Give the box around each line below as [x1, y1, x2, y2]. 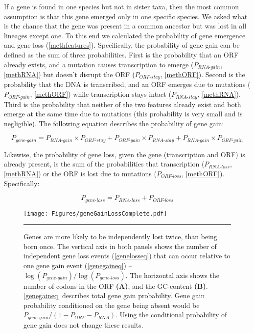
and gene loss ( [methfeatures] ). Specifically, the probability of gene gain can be [4, 40, 240, 50]
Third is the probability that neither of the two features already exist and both [4, 99, 241, 109]
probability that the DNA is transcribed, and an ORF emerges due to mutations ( [4, 79, 251, 89]
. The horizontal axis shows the [125, 270, 219, 280]
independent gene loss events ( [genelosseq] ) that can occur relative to [23, 250, 231, 261]
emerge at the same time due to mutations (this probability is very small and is [4, 109, 243, 119]
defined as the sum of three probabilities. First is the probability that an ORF [4, 49, 239, 59]
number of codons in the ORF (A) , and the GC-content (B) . [23, 280, 208, 291]
